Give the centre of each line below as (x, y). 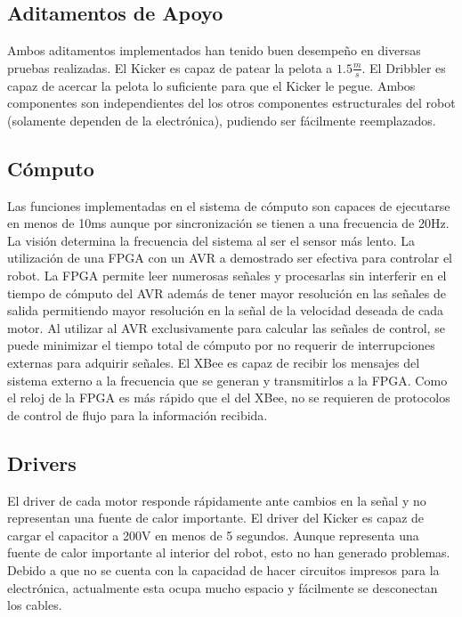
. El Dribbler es (404, 67)
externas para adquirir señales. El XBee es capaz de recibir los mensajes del (214, 362)
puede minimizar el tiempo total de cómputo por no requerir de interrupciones (221, 345)
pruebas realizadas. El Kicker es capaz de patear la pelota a (170, 67)
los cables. (35, 605)
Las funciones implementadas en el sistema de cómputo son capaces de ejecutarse (229, 205)
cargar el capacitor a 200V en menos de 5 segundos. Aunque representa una (213, 535)
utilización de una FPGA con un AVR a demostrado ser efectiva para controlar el (230, 258)
